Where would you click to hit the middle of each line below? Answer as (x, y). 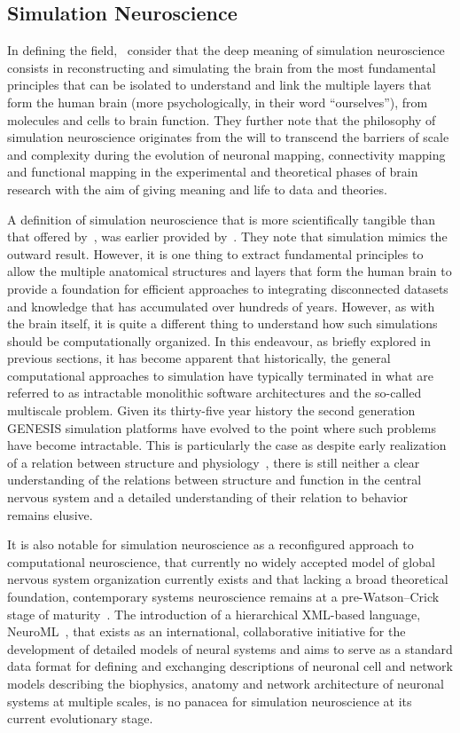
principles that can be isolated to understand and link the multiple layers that (219, 85)
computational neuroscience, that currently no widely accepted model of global (221, 561)
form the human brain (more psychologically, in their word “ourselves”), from (218, 102)
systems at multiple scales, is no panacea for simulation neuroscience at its (210, 701)
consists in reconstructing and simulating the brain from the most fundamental (222, 67)
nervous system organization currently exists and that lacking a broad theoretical (228, 579)
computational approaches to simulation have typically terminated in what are (220, 375)
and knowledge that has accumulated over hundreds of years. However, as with (221, 306)
